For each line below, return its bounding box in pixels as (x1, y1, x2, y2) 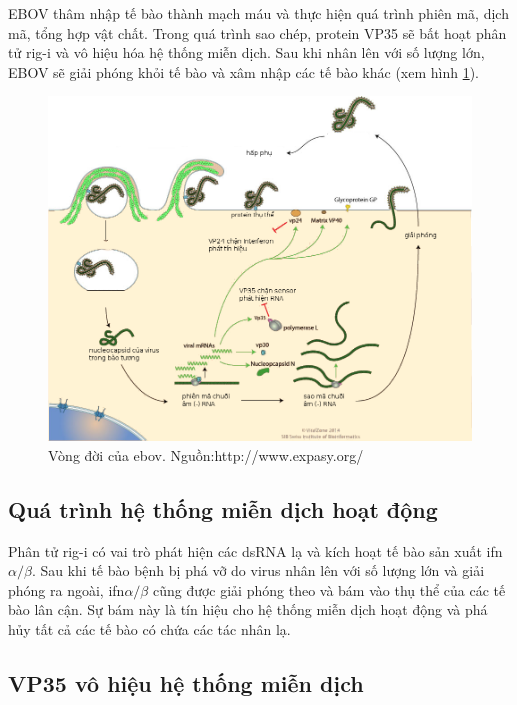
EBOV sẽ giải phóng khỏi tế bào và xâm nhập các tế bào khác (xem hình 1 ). (8, 61, 480, 82)
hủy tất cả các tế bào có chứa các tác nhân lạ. (8, 618, 291, 639)
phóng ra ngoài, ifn (8, 579, 125, 600)
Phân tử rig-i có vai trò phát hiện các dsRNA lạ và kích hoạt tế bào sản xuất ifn (8, 540, 503, 561)
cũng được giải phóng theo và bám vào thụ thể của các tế (152, 579, 506, 600)
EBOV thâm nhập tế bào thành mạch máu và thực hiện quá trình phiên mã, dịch (8, 3, 509, 23)
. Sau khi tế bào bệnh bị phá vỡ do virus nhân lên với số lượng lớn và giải (31, 560, 485, 581)
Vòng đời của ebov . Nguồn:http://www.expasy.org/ (48, 444, 364, 465)
